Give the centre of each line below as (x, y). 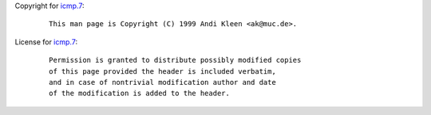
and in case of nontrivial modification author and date (163, 82)
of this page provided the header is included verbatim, (163, 71)
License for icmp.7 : (46, 42)
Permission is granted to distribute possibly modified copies (175, 60)
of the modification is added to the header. (140, 94)
